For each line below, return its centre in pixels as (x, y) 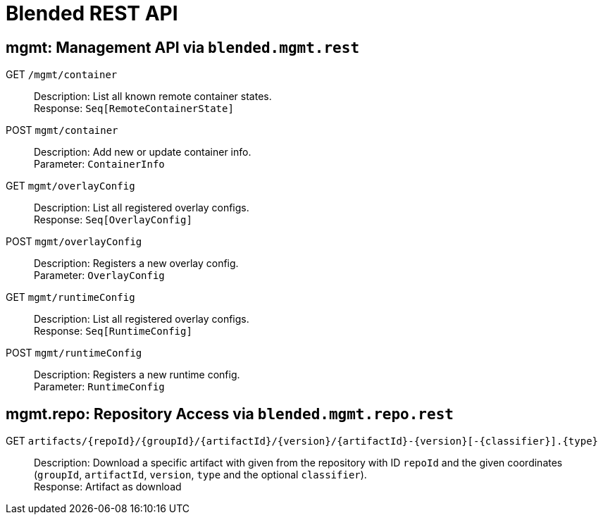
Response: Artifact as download (108, 487)
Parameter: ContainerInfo (99, 164)
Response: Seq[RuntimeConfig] (113, 331)
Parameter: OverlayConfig (99, 276)
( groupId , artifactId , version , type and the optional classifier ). (200, 475)
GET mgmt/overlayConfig (70, 186)
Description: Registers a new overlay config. (136, 264)
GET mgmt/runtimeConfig (70, 297)
